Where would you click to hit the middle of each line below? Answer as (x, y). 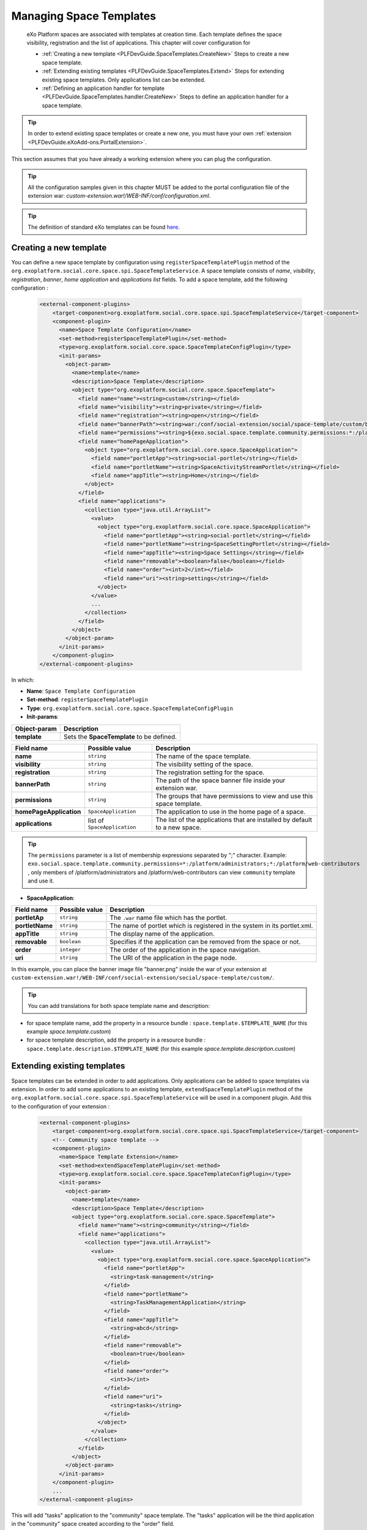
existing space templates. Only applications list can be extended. (124, 80)
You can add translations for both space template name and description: (119, 1006)
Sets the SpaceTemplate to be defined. (120, 736)
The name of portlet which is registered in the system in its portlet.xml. (211, 925)
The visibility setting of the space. (204, 764)
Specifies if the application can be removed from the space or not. (205, 941)
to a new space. (179, 827)
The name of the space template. (203, 756)
